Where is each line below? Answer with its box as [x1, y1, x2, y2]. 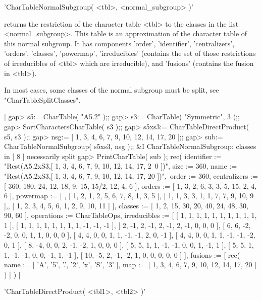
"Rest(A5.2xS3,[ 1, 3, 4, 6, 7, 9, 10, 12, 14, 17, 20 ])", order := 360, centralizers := [4, 170, 258, 181]
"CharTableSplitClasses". [4, 94, 81, 105]
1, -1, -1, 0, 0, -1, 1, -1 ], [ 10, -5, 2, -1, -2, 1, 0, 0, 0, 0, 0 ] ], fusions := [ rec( [4, 249, 240, 260]
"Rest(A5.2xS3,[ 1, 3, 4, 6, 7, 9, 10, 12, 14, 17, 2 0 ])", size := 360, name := [4, 161, 237, 171]
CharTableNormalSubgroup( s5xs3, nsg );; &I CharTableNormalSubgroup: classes [4, 141, 256, 152]
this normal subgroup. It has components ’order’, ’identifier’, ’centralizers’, [4, 38, 235, 48]
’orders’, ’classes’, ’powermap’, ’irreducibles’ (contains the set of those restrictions [4, 48, 256, 58]
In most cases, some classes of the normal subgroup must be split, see [4, 85, 219, 95]
